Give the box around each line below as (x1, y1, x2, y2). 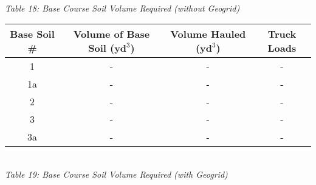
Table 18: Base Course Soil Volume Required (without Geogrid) (5, 1, 240, 14)
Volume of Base (73, 27, 150, 41)
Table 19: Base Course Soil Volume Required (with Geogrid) (5, 167, 228, 180)
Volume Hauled (170, 27, 246, 41)
